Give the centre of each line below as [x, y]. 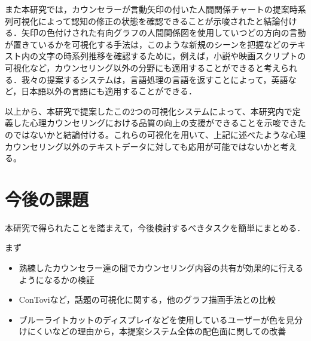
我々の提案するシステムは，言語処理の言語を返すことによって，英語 [155, 79]
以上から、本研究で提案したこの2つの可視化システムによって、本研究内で [149, 111]
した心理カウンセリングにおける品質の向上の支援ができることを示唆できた [159, 123]
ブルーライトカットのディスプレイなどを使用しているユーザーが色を [153, 319]
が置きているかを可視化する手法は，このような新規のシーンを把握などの [147, 44]
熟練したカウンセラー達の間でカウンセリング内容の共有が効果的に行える [161, 268]
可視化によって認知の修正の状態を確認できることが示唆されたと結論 [147, 21]
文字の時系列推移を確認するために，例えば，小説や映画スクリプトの [172, 56]
